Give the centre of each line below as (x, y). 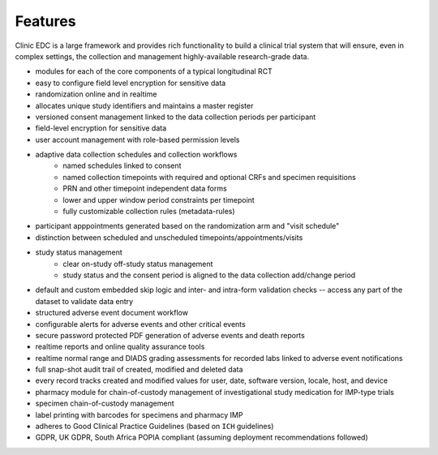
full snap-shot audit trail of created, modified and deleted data (139, 370)
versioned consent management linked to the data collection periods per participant (176, 117)
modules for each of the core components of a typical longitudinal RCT (154, 71)
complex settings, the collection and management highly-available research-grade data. (162, 56)
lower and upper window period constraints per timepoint (159, 200)
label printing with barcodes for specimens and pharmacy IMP (139, 414)
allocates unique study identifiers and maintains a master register (144, 105)
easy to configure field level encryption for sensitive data (131, 83)
